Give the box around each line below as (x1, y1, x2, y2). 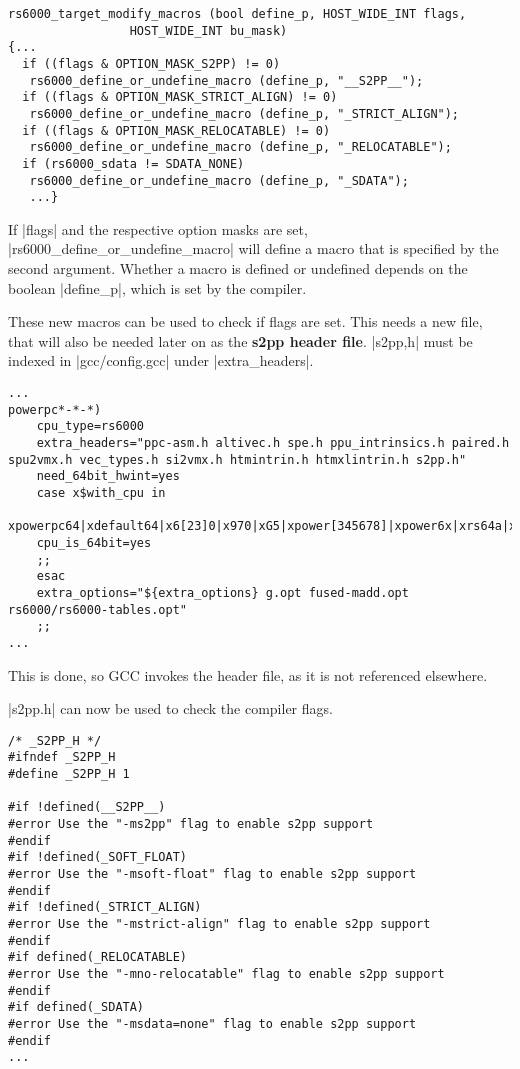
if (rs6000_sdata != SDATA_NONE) (22, 156, 245, 171)
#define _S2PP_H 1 (8, 767, 130, 782)
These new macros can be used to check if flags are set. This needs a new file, (8, 311, 483, 332)
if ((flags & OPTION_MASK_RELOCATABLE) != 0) (22, 123, 331, 138)
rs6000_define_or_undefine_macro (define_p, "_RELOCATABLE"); (29, 140, 452, 155)
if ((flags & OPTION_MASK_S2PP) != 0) (22, 56, 281, 71)
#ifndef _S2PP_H (8, 750, 116, 765)
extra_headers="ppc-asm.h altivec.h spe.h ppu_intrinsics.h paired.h (36, 436, 510, 450)
